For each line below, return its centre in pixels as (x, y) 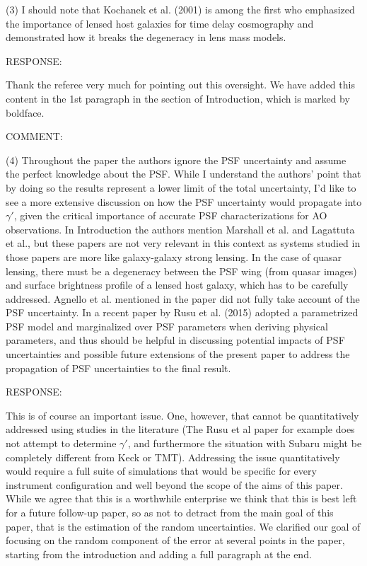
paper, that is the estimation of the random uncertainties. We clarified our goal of (183, 526)
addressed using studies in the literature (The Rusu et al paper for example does (180, 429)
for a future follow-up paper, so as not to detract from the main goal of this (170, 512)
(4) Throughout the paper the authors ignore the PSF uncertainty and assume (176, 160)
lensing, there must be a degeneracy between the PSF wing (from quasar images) (181, 271)
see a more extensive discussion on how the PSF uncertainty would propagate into (184, 201)
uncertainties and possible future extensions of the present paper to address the (178, 354)
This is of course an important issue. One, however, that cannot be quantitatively (182, 415)
